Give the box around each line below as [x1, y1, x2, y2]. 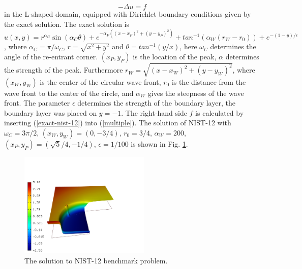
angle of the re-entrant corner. [4, 51, 98, 62]
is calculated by [195, 107, 244, 118]
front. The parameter [4, 97, 70, 108]
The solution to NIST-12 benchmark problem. [24, 255, 168, 265]
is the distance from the [171, 76, 246, 87]
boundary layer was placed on [4, 107, 97, 118]
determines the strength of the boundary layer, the [77, 97, 235, 108]
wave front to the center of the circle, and [4, 87, 134, 98]
